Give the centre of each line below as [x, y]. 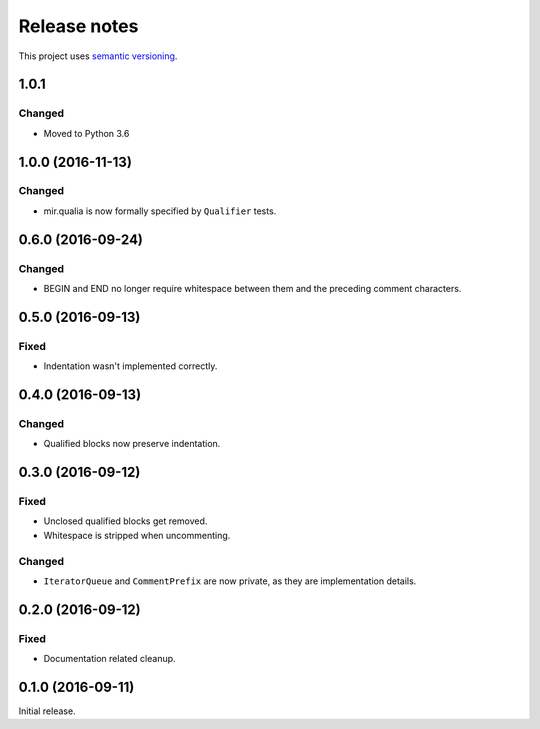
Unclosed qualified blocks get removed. [125, 521]
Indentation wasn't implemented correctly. [130, 366]
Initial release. [47, 711]
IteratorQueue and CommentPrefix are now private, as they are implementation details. [230, 581]
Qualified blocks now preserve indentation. [132, 444]
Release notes [78, 26]
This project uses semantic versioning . [98, 56]
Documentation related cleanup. [109, 659]
